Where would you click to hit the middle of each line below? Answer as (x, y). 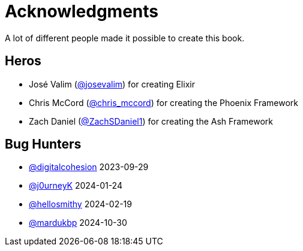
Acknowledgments (82, 11)
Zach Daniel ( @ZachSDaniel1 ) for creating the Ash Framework (151, 121)
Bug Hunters (43, 144)
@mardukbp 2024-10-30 (78, 223)
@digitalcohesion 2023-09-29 (89, 167)
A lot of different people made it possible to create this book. (125, 38)
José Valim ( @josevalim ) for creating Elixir (112, 84)
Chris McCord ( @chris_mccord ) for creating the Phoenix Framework (163, 102)
